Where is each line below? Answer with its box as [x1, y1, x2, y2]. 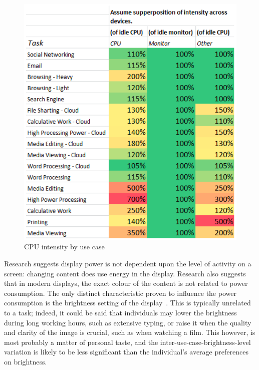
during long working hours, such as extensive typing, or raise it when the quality [4, 317, 251, 327]
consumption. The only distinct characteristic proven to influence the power [4, 287, 236, 298]
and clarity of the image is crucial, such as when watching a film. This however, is [4, 327, 255, 337]
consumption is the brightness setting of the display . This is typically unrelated [4, 297, 251, 308]
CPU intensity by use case [24, 241, 105, 252]
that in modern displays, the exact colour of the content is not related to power [4, 278, 248, 288]
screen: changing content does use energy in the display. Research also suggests [4, 268, 246, 278]
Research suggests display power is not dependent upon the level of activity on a [4, 258, 251, 268]
